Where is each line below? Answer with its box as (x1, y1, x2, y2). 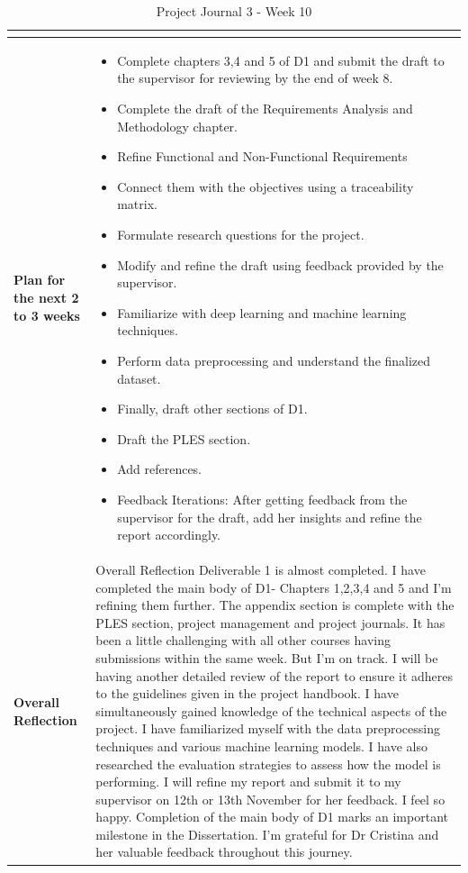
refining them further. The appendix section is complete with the (95, 596, 454, 614)
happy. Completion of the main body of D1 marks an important (95, 807, 448, 826)
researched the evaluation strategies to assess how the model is (95, 754, 441, 773)
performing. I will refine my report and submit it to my (95, 772, 401, 791)
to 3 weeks (13, 305, 80, 324)
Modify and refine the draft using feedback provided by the (117, 255, 444, 274)
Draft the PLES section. (117, 429, 251, 448)
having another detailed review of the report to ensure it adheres (95, 666, 454, 685)
